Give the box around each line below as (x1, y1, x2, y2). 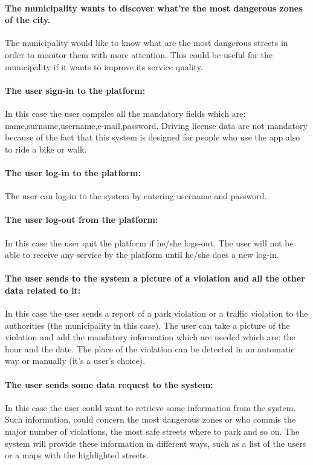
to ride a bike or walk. (5, 142, 87, 155)
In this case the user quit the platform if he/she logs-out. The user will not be (5, 236, 294, 249)
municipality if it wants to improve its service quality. (5, 60, 203, 73)
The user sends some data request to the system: (5, 378, 213, 391)
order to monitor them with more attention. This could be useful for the (5, 48, 273, 61)
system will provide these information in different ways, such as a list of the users (5, 437, 306, 449)
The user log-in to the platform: (5, 166, 141, 179)
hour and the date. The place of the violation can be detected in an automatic (5, 342, 295, 355)
